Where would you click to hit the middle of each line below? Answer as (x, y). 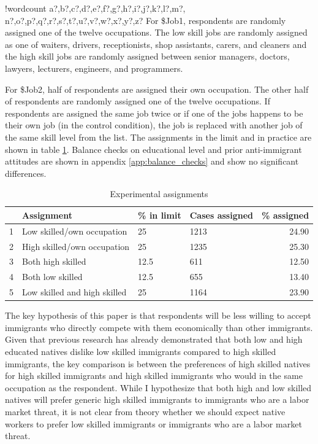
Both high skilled (54, 261)
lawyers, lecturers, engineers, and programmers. (94, 68)
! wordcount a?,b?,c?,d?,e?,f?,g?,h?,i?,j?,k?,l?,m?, (95, 8)
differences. (26, 173)
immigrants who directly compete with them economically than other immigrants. (159, 327)
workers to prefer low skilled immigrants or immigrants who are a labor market (153, 423)
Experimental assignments (159, 194)
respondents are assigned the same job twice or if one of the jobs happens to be (154, 113)
